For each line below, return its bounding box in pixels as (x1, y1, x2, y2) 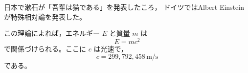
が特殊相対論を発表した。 (4, 11, 86, 22)
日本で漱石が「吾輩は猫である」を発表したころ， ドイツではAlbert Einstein (4, 2, 244, 12)
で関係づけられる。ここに (4, 43, 86, 53)
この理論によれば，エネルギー (4, 28, 100, 38)
